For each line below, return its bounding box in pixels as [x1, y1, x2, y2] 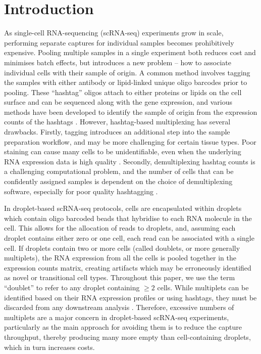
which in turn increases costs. [4, 341, 95, 352]
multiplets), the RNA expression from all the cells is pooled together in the [4, 252, 236, 263]
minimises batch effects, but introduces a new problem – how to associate [4, 57, 232, 67]
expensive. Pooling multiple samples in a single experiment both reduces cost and [4, 47, 256, 58]
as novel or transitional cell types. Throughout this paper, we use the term [4, 272, 235, 283]
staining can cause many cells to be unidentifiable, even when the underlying [4, 146, 241, 157]
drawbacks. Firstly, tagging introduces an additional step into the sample [4, 126, 230, 137]
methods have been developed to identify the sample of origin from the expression [4, 106, 257, 117]
